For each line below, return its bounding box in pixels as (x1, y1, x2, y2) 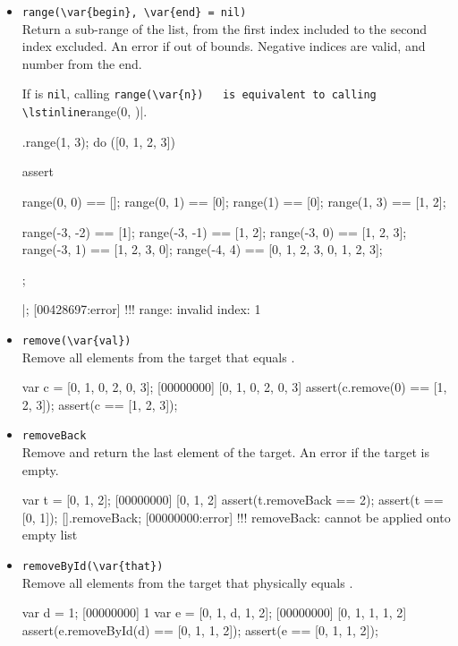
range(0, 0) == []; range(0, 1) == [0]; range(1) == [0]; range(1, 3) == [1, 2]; (21, 191, 446, 210)
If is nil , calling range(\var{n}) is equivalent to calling (21, 84, 377, 103)
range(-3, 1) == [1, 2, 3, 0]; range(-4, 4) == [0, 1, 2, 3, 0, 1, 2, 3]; (21, 240, 383, 259)
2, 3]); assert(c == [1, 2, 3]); (21, 395, 178, 413)
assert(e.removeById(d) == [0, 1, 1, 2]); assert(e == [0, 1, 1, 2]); (21, 620, 378, 639)
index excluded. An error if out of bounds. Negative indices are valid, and (21, 37, 426, 55)
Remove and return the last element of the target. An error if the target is (21, 443, 429, 461)
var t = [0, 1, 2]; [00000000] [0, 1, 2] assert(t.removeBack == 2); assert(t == (21, 490, 444, 509)
